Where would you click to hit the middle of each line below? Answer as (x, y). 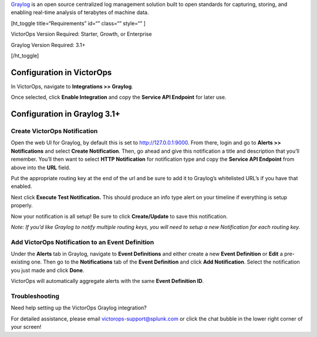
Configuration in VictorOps (61, 73)
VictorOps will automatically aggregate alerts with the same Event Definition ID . (107, 281)
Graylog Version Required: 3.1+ (48, 45)
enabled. (21, 186)
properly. (22, 205)
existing (21, 262)
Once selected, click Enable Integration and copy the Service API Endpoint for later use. (119, 97)
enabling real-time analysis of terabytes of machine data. (80, 12)
